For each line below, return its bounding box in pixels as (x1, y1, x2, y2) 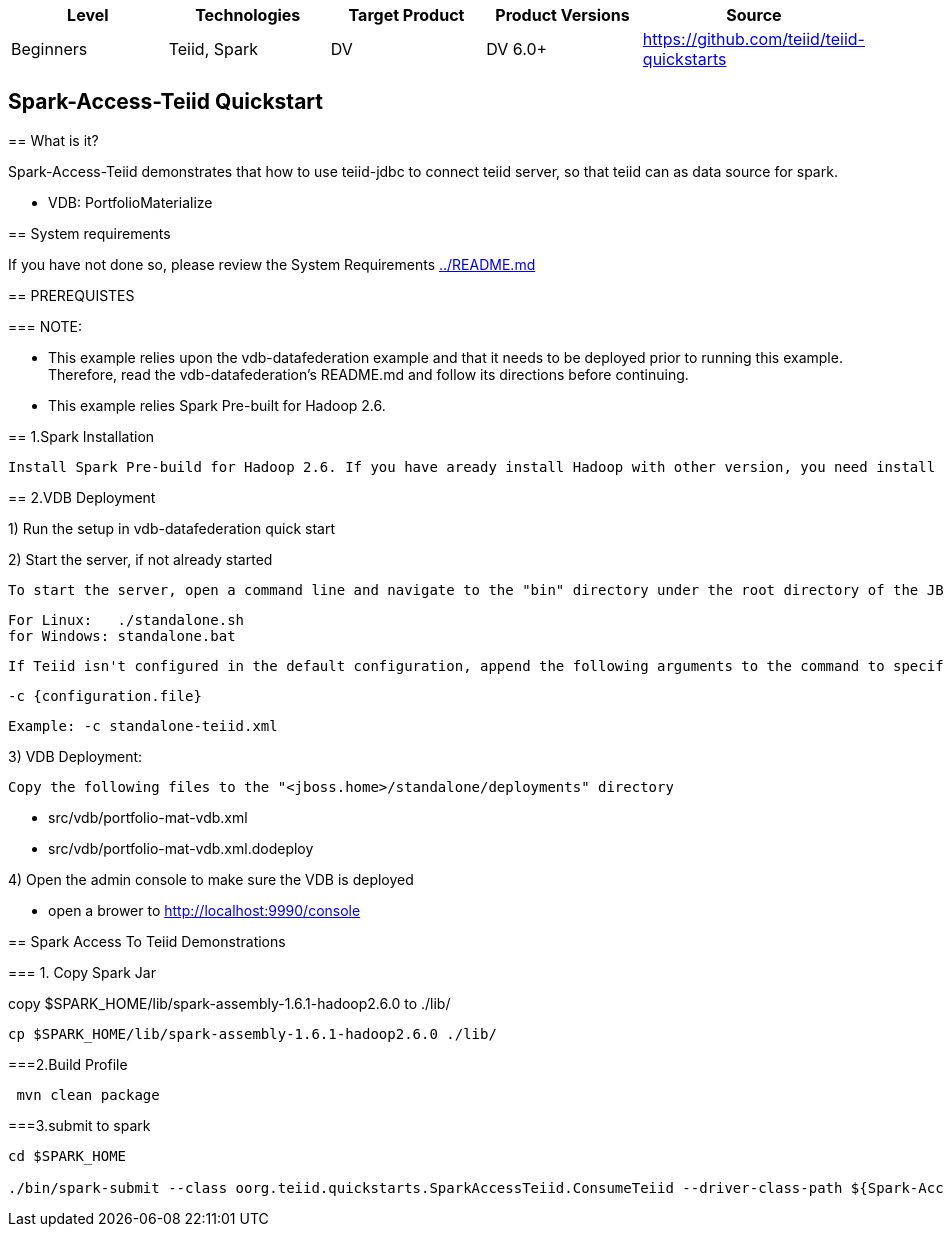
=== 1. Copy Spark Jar (8, 963, 156, 981)
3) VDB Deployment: (8, 747, 143, 765)
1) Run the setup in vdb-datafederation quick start (8, 519, 336, 537)
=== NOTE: (8, 317, 83, 335)
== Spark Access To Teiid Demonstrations (8, 932, 286, 950)
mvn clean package (16, 1086, 160, 1103)
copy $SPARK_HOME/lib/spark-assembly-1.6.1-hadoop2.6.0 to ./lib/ (8, 994, 451, 1012)
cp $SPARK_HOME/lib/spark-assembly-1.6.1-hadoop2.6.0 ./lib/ (8, 1025, 497, 1042)
